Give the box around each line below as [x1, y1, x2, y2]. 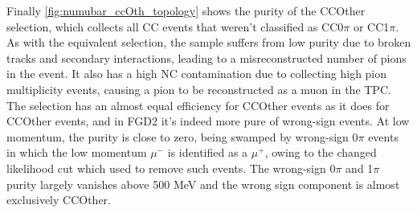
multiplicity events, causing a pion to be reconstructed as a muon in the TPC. [6, 80, 391, 97]
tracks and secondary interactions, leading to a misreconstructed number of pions [6, 49, 407, 66]
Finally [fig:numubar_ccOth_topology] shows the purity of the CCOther [6, 2, 366, 18]
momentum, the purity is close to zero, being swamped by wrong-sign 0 [6, 128, 358, 145]
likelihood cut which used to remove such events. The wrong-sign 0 [6, 159, 336, 176]
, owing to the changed [264, 144, 377, 161]
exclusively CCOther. [6, 191, 112, 208]
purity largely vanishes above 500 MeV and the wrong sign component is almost [6, 175, 400, 192]
